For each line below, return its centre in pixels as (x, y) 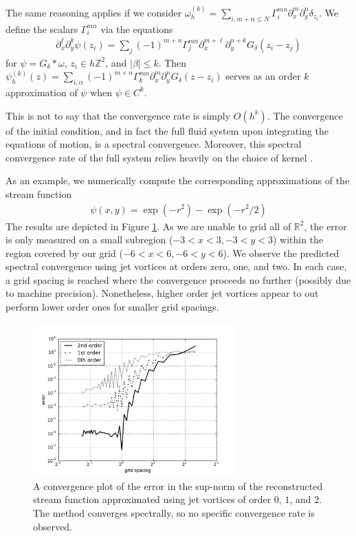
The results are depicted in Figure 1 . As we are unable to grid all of (148, 226)
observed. (53, 526)
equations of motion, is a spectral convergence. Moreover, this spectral (154, 144)
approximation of (42, 92)
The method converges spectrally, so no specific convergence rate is (174, 513)
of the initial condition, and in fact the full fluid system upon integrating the (167, 130)
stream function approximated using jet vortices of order (152, 499)
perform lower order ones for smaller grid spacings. (112, 307)
